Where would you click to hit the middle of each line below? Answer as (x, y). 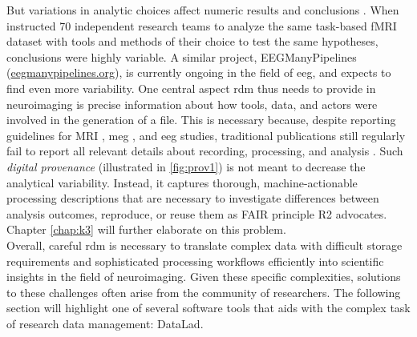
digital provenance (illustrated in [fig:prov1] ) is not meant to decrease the (186, 166)
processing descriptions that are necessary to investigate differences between (193, 198)
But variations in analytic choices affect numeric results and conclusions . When (203, 10)
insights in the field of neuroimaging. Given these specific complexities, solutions (204, 277)
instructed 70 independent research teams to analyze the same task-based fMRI (202, 25)
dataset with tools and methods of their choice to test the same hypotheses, (192, 41)
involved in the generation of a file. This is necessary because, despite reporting (201, 120)
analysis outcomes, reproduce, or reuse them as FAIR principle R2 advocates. (197, 213)
